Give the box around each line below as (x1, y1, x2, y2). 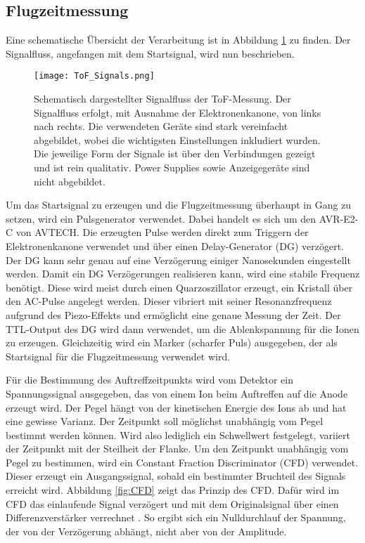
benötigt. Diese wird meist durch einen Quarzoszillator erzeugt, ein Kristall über (6, 280, 353, 294)
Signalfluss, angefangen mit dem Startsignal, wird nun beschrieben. (6, 46, 295, 60)
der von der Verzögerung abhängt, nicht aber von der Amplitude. (6, 523, 287, 538)
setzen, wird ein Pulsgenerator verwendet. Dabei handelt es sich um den (6, 211, 316, 225)
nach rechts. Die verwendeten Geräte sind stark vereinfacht (34, 119, 288, 133)
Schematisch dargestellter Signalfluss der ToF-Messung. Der (34, 91, 291, 106)
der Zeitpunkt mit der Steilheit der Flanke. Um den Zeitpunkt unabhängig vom (6, 441, 349, 456)
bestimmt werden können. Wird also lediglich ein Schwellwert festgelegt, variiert (6, 427, 351, 442)
